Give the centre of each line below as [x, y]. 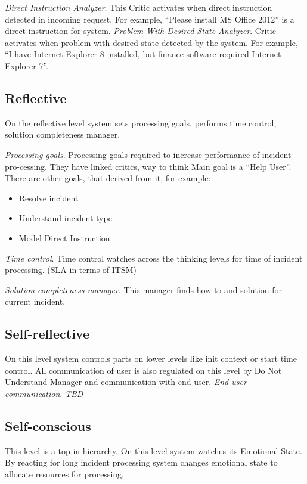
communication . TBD [44, 393]
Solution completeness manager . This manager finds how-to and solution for [143, 289]
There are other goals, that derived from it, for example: [108, 178]
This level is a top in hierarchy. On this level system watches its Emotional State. [153, 450]
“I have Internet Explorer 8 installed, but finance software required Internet [143, 54]
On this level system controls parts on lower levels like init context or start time [151, 359]
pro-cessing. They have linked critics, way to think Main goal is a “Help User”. [148, 166]
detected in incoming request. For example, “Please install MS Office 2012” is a [150, 19]
